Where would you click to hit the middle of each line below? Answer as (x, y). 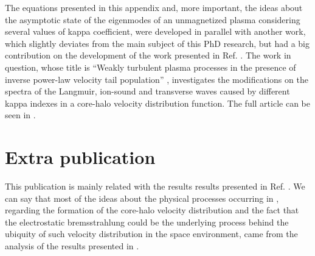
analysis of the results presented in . (72, 246)
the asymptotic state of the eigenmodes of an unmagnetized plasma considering (153, 19)
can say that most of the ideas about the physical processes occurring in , (142, 198)
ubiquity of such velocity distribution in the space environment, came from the (151, 234)
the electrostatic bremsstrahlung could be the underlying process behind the (147, 222)
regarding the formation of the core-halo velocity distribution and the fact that (152, 210)
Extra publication (80, 157)
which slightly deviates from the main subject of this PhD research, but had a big (157, 43)
